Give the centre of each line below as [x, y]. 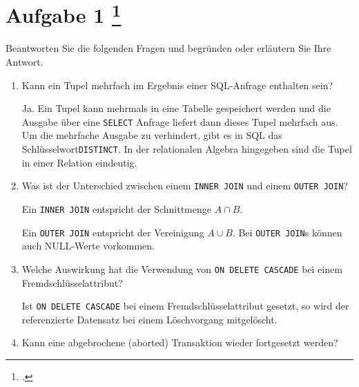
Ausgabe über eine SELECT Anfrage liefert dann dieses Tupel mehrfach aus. [180, 121]
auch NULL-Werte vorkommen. [88, 246]
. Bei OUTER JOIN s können [287, 232]
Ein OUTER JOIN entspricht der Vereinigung [113, 232]
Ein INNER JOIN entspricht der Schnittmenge [116, 208]
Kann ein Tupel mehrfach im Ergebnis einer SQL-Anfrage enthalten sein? [177, 85]
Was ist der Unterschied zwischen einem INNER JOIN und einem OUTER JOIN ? [185, 186]
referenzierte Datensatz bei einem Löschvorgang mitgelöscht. [149, 319]
